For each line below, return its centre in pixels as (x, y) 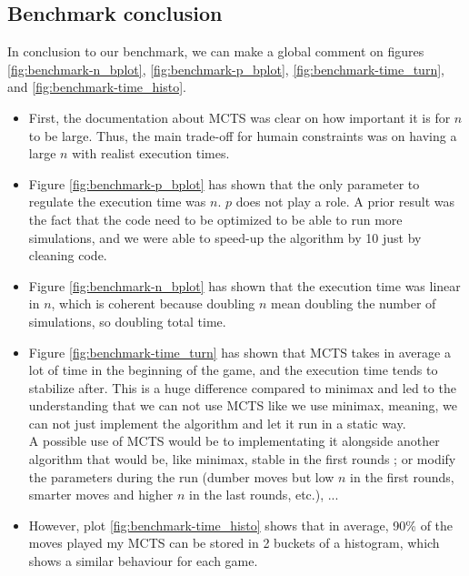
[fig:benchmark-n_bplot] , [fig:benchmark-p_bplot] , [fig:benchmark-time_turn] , (226, 69)
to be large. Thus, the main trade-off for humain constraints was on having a (243, 135)
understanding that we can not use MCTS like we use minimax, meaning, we (243, 405)
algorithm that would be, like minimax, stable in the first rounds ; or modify (242, 459)
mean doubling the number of (354, 303)
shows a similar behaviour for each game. (143, 561)
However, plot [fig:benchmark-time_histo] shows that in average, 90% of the (241, 525)
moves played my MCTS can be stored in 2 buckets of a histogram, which (234, 543)
